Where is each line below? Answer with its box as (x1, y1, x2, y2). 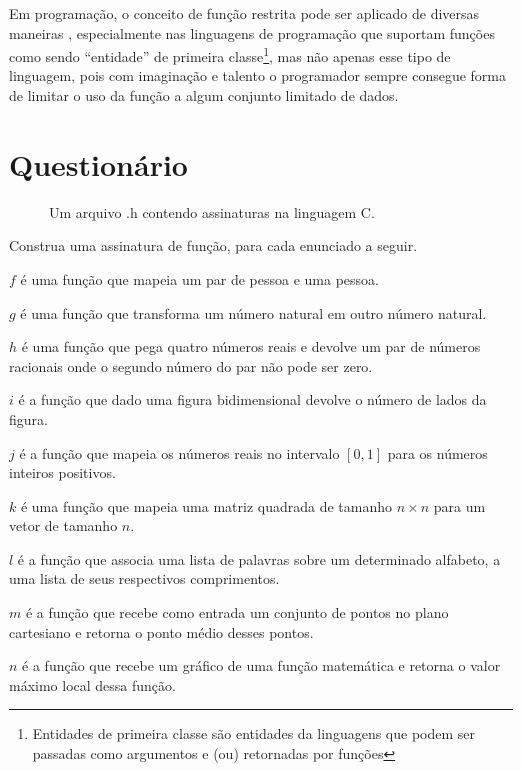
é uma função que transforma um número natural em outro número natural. (20, 302, 487, 323)
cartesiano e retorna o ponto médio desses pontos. (9, 621, 314, 642)
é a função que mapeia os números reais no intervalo (19, 442, 340, 463)
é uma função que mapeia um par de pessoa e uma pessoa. (20, 268, 380, 289)
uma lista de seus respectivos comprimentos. (9, 568, 280, 589)
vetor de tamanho (9, 515, 118, 536)
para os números (387, 442, 488, 463)
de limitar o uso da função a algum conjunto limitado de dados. (9, 85, 399, 106)
